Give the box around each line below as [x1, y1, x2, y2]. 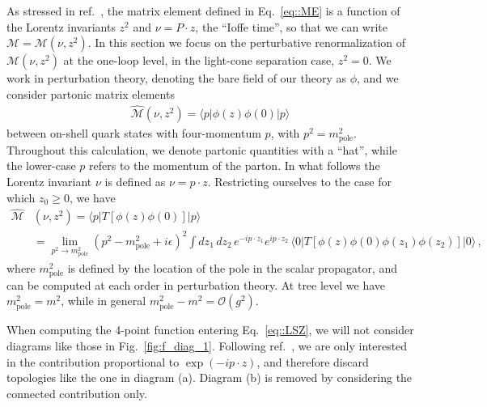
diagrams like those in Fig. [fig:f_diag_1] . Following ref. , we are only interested [6, 337, 408, 354]
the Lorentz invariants [6, 18, 116, 35]
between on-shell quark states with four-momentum [6, 124, 261, 141]
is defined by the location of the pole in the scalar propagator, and [67, 259, 398, 276]
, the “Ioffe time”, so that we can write [195, 18, 388, 35]
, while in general [61, 292, 146, 309]
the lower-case [6, 157, 76, 174]
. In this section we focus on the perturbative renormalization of [87, 34, 406, 51]
